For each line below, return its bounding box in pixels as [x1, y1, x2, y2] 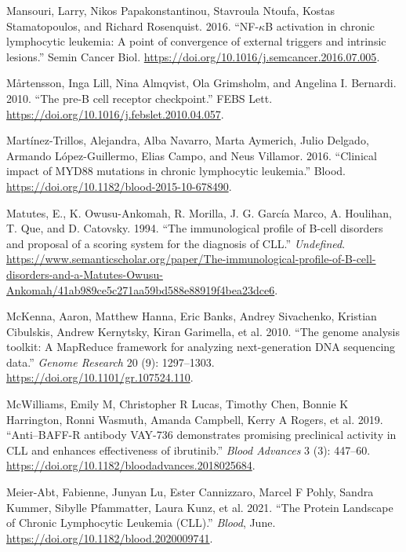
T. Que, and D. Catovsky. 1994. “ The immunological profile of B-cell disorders [6, 220, 383, 236]
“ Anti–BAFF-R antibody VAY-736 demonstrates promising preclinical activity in [6, 426, 397, 443]
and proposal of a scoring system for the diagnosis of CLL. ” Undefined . [6, 235, 346, 251]
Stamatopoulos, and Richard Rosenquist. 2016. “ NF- [6, 17, 259, 34]
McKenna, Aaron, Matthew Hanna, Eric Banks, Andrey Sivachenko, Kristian [6, 308, 377, 324]
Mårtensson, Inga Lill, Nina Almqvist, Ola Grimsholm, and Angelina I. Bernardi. [6, 75, 397, 91]
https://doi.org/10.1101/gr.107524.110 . [6, 369, 194, 386]
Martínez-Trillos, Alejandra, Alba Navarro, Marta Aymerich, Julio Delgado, [6, 132, 369, 148]
